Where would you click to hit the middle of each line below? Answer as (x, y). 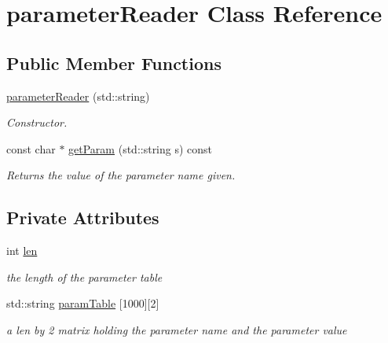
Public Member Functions (114, 63)
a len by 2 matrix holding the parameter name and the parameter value (177, 329)
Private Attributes (83, 218)
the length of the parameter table (84, 277)
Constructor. (37, 122)
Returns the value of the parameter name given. (121, 175)
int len (22, 251)
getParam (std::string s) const (141, 148)
